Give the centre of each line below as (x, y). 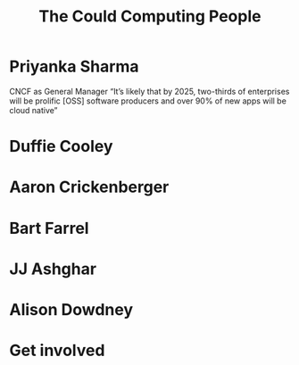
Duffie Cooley (61, 147)
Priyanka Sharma (75, 66)
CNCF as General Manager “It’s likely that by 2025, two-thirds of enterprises (149, 91)
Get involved (57, 351)
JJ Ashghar (53, 269)
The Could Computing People (150, 17)
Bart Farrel (49, 228)
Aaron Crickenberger (89, 187)
